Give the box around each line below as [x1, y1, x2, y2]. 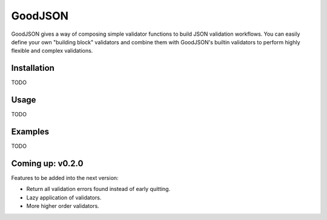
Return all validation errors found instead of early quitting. [26, 185, 171, 193]
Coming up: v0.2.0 [11, 158, 84, 168]
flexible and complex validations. [11, 47, 93, 55]
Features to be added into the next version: [11, 174, 119, 181]
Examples [11, 126, 50, 136]
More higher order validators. [26, 202, 99, 210]
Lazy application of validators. [26, 194, 102, 201]
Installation [11, 63, 54, 73]
